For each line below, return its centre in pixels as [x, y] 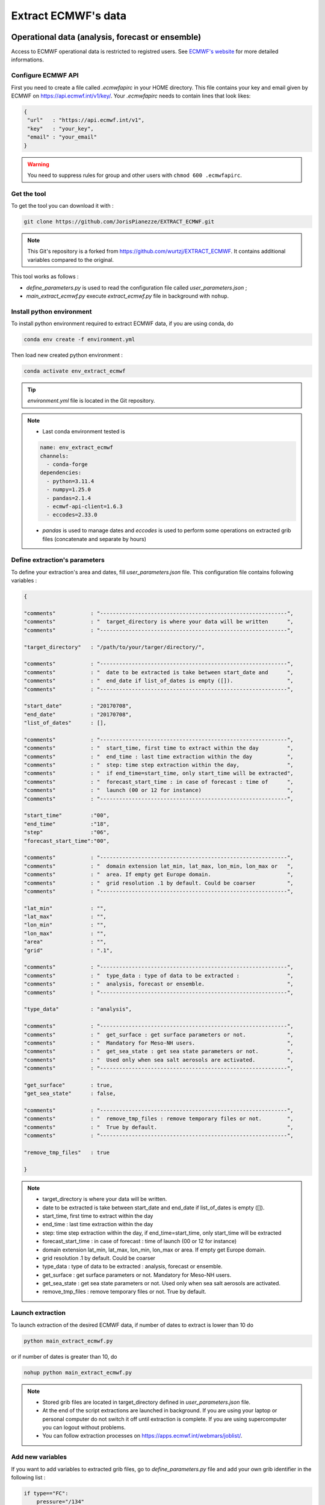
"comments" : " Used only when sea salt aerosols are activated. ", [159, 1060]
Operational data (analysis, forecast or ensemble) [106, 37]
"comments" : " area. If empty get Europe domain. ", [159, 875]
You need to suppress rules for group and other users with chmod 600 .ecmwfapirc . [135, 175]
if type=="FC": [46, 1493]
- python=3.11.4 [70, 481]
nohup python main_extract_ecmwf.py [78, 1372]
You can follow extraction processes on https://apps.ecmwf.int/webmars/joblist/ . [142, 1436]
